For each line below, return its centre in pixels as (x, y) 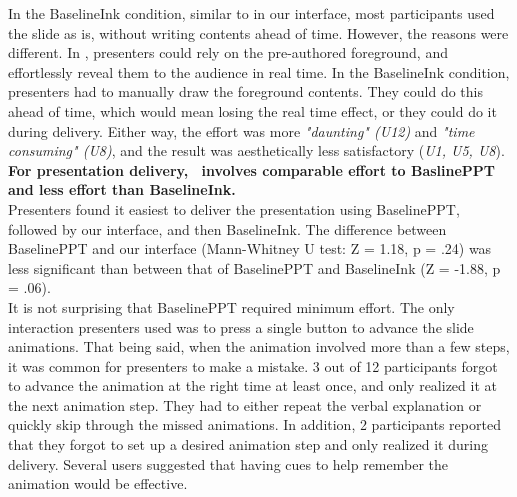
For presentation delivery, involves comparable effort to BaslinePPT (252, 169)
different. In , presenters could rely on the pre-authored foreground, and (228, 52)
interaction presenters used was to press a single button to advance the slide (241, 326)
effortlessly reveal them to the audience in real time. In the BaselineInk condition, (259, 71)
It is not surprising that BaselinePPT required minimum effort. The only (231, 306)
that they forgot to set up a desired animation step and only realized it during (248, 444)
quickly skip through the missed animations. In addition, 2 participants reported (254, 424)
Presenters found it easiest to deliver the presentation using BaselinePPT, (234, 208)
